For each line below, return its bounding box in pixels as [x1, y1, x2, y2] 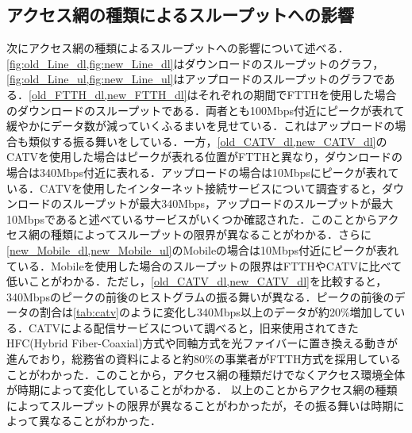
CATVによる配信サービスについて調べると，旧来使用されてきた [28, 319, 359, 335]
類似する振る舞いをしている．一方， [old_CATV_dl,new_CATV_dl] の [28, 132, 387, 149]
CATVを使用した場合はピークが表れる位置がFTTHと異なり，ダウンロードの [6, 148, 402, 165]
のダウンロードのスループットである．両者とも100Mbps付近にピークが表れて [6, 102, 405, 118]
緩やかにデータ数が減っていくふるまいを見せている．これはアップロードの [6, 117, 395, 134]
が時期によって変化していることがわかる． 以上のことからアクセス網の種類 [6, 381, 398, 398]
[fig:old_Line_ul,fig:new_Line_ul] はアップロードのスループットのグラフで [6, 71, 384, 87]
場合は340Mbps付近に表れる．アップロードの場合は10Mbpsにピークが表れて [6, 163, 399, 180]
